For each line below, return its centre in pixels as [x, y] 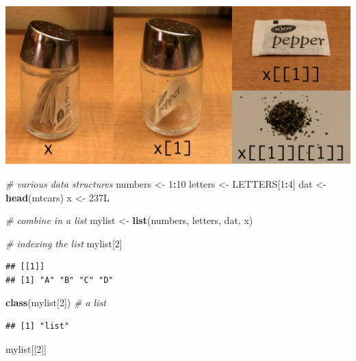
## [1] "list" [38, 326]
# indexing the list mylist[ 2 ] [64, 243]
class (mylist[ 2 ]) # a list [56, 302]
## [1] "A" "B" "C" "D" [60, 280]
